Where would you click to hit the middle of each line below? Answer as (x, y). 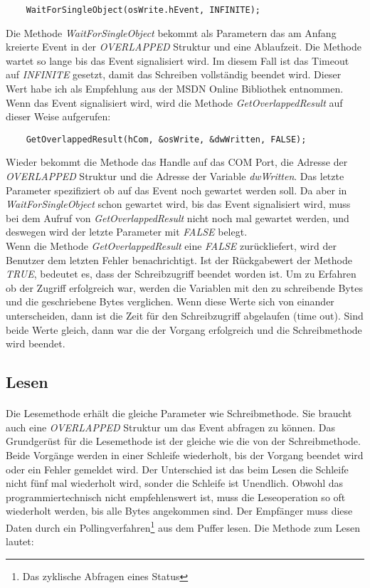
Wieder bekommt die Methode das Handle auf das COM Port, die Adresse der (177, 162)
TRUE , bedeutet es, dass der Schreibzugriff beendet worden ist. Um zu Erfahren (181, 274)
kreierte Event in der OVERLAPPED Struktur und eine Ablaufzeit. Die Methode (184, 47)
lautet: (20, 541)
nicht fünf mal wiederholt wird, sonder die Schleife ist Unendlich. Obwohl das (175, 483)
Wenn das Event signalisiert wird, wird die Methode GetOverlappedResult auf (174, 102)
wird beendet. (36, 343)
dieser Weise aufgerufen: (58, 116)
